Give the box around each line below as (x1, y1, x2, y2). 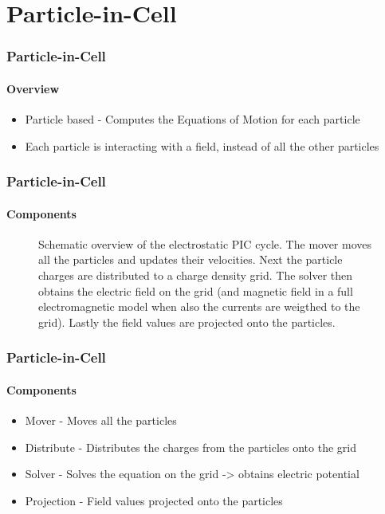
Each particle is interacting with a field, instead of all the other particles (25, 137, 379, 154)
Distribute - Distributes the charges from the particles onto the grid (25, 438, 356, 455)
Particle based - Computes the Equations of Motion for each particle (25, 111, 360, 128)
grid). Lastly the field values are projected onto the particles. (38, 313, 336, 330)
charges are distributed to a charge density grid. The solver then (38, 267, 353, 284)
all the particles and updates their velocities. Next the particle (38, 251, 343, 268)
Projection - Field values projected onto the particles (25, 492, 283, 508)
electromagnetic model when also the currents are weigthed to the (38, 298, 360, 315)
